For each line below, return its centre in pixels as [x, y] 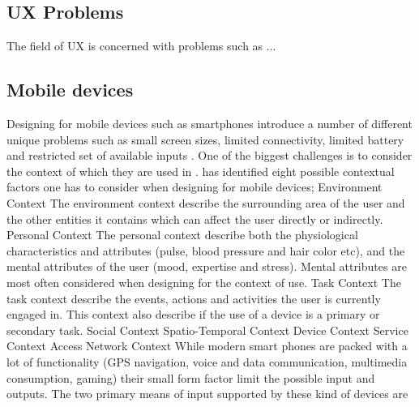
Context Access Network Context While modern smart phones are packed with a [207, 346]
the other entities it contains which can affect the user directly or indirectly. [195, 218]
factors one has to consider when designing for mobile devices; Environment [195, 187]
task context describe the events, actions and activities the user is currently [194, 298]
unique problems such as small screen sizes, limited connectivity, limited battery [205, 139]
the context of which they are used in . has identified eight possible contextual [201, 171]
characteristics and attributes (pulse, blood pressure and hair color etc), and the [206, 250]
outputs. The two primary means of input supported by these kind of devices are [207, 394]
